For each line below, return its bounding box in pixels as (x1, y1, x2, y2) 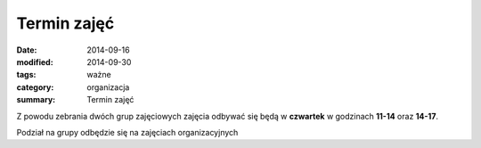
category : (16, 81, 54, 93)
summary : (16, 95, 56, 105)
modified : (16, 56, 53, 67)
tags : (16, 70, 37, 80)
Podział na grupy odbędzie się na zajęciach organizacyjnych (16, 127, 239, 137)
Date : (16, 45, 37, 55)
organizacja (86, 81, 130, 93)
